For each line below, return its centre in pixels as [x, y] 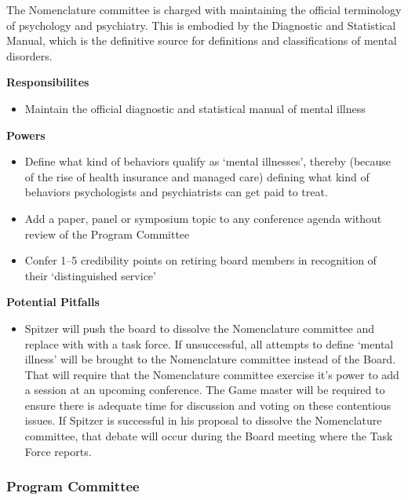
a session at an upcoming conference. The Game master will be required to [205, 390]
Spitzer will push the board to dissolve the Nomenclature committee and [200, 328]
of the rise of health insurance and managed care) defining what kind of [197, 176]
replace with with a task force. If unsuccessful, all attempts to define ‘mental [209, 343]
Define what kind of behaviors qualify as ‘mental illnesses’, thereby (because [208, 161]
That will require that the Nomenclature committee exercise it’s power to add [212, 374]
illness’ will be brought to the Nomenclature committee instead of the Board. [210, 359]
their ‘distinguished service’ [90, 275]
